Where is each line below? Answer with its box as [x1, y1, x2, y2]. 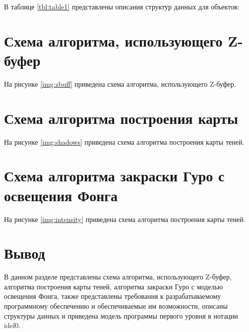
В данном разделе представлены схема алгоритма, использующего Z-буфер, [4, 272, 232, 282]
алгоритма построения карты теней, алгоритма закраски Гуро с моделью [4, 281, 223, 291]
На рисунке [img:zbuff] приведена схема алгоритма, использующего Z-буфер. [4, 78, 236, 89]
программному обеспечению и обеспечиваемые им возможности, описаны [4, 301, 228, 311]
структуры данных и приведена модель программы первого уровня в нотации [4, 310, 238, 321]
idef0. [4, 320, 21, 331]
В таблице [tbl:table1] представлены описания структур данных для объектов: [4, 1, 240, 11]
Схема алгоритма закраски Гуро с [4, 166, 225, 186]
